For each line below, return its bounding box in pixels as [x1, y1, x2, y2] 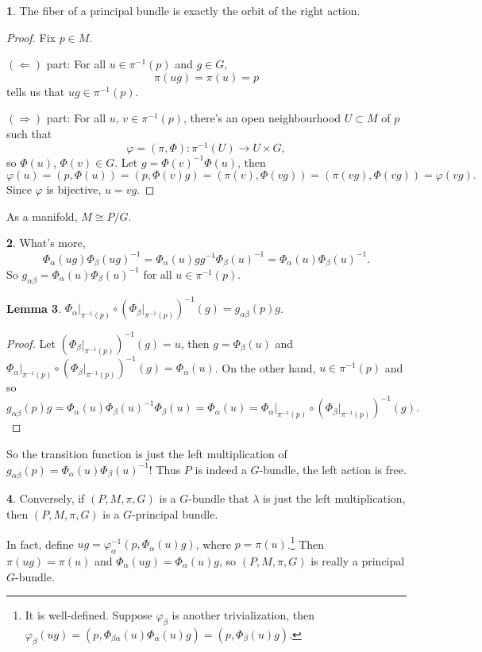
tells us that [6, 83, 65, 99]
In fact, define [6, 535, 74, 552]
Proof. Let [6, 334, 56, 351]
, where [195, 535, 231, 552]
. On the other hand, [214, 359, 316, 376]
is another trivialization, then [172, 607, 315, 623]
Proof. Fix [6, 29, 56, 45]
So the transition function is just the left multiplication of [6, 445, 287, 461]
